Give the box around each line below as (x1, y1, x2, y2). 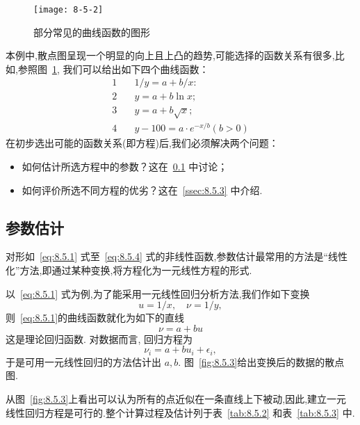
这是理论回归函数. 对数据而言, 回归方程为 (6, 331, 193, 346)
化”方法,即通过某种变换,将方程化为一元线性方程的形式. (6, 262, 252, 277)
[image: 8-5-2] (33, 5, 104, 15)
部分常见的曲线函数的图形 (33, 24, 150, 39)
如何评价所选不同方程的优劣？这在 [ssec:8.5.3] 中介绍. (22, 182, 263, 197)
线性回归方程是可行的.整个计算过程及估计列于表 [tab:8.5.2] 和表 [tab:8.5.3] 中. (6, 405, 355, 419)
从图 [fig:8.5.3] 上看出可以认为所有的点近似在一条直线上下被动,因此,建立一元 (6, 392, 347, 406)
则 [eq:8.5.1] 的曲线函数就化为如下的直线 (6, 310, 185, 325)
